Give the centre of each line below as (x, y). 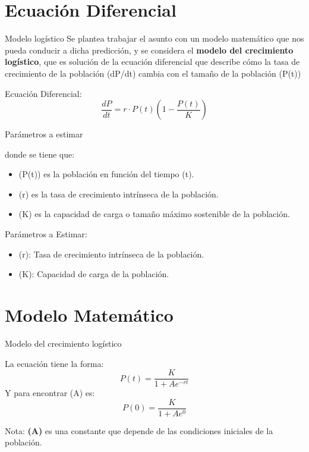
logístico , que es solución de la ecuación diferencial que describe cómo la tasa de (152, 62)
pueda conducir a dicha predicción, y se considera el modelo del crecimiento (149, 50)
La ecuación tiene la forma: (54, 363)
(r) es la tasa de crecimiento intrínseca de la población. (119, 194)
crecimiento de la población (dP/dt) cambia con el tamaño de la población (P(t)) (153, 73)
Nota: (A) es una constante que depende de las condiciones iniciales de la (139, 430)
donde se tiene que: (40, 154)
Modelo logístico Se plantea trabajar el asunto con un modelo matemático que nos (154, 38)
